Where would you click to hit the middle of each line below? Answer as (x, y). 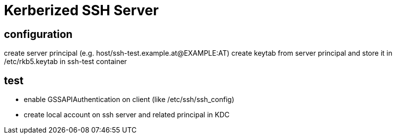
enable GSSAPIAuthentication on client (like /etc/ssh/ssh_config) (129, 100)
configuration (38, 34)
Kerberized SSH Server (81, 10)
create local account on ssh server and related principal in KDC (127, 115)
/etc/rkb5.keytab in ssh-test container (66, 62)
